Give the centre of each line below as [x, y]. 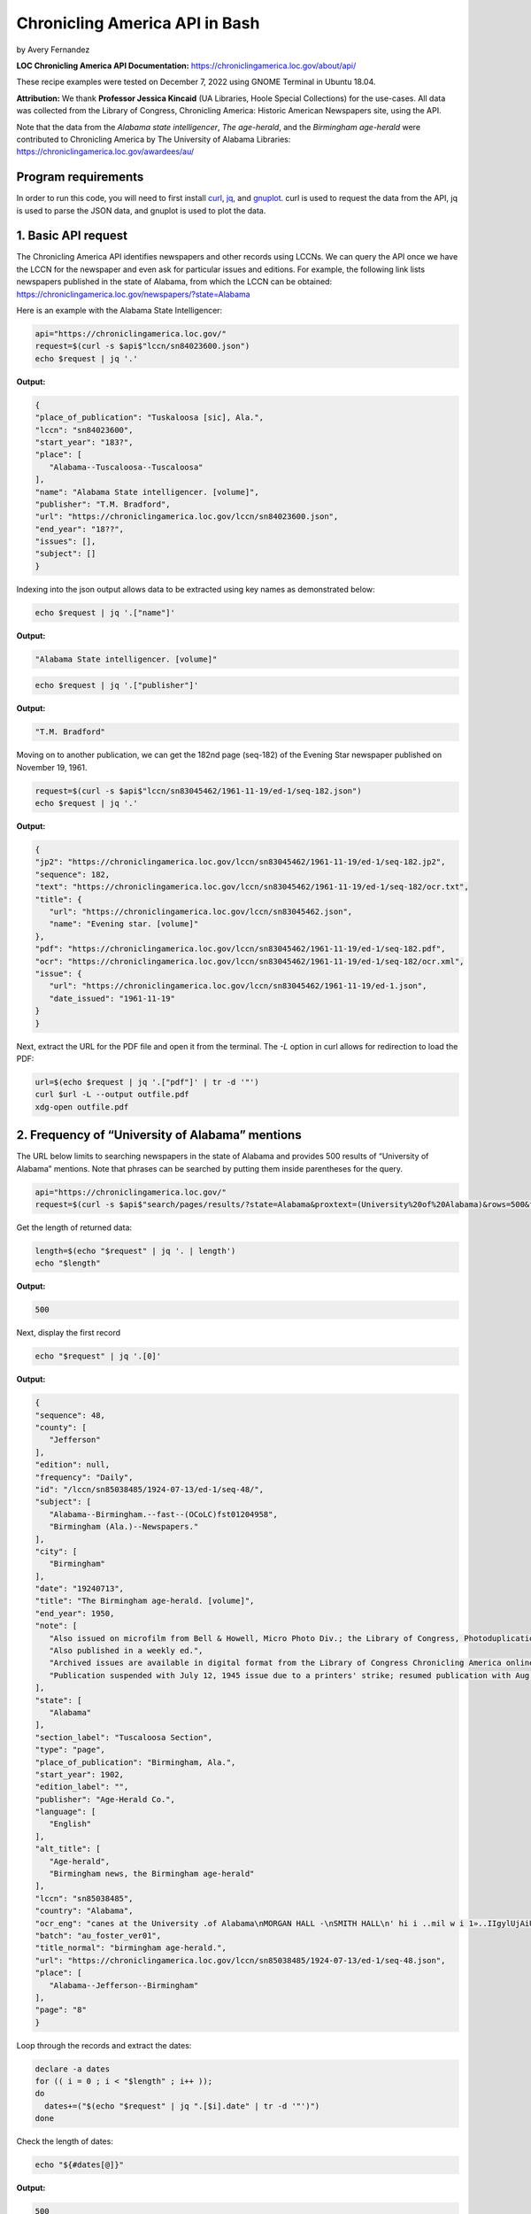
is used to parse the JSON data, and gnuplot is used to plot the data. [141, 210]
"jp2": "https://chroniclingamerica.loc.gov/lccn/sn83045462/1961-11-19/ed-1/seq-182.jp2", [240, 862]
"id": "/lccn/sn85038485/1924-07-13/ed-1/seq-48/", [150, 1489]
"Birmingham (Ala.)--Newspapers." [124, 1527]
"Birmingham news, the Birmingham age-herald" [152, 1874]
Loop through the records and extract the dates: [104, 2045]
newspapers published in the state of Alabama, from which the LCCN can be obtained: [174, 282]
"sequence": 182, [73, 874]
